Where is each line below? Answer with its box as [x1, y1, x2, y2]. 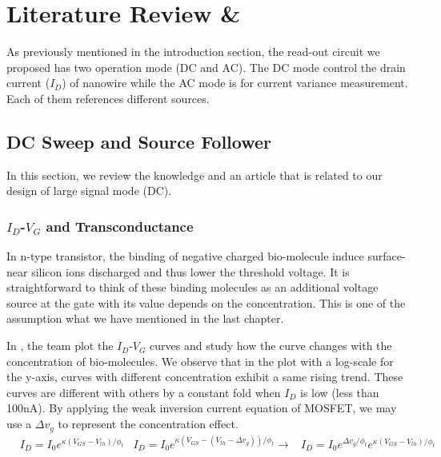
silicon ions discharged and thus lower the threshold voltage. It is [31, 263, 350, 280]
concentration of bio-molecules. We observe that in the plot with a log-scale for [6, 352, 394, 369]
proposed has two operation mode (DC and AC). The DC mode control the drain [6, 58, 406, 75]
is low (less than [300, 383, 379, 400]
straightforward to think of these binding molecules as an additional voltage [6, 279, 379, 296]
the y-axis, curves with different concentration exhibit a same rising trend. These [6, 368, 403, 385]
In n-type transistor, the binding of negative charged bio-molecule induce [6, 248, 364, 264]
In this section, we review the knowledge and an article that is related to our [6, 166, 383, 183]
